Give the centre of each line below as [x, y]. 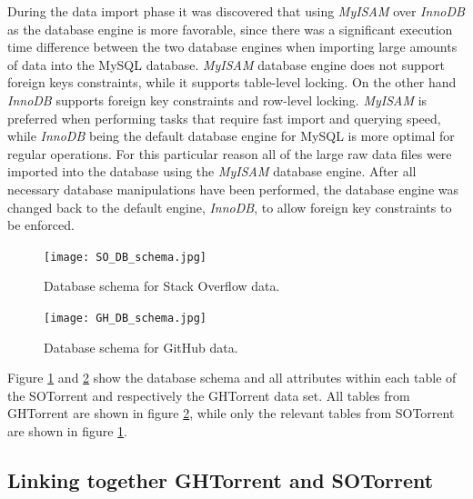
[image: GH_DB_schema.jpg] [125, 318]
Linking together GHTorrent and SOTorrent [221, 479]
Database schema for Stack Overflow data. [162, 286]
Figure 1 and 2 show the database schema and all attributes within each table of [232, 378]
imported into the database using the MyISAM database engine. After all [212, 171]
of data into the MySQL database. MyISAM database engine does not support [226, 64]
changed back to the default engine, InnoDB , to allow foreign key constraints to [230, 207]
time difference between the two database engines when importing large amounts [232, 47]
